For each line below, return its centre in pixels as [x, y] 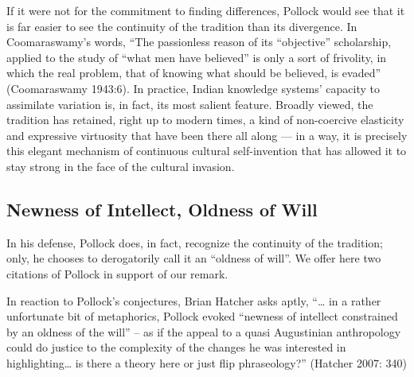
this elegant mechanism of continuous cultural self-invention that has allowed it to [207, 151]
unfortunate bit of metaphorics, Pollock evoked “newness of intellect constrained [202, 316]
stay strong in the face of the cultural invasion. [121, 166]
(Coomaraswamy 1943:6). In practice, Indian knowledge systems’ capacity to [193, 88]
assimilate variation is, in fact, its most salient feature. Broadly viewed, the [190, 104]
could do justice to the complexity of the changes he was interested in [176, 347]
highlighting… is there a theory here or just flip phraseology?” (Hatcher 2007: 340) [207, 362]
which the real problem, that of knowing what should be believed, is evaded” [194, 73]
